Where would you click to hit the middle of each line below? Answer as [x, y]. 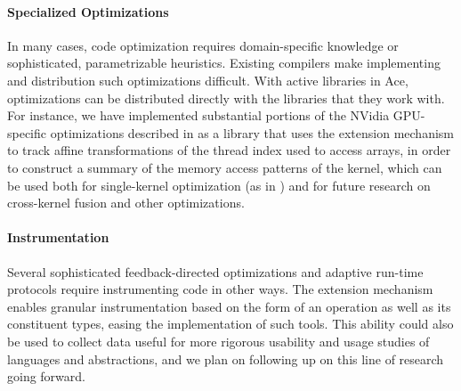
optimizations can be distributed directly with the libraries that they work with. [226, 98]
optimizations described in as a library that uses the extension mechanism [252, 132]
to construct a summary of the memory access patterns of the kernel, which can [225, 167]
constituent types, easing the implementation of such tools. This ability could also [230, 324]
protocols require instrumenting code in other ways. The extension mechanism [220, 289]
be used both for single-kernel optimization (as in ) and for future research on [219, 185]
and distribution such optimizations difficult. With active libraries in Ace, [208, 80]
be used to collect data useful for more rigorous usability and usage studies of [218, 341]
